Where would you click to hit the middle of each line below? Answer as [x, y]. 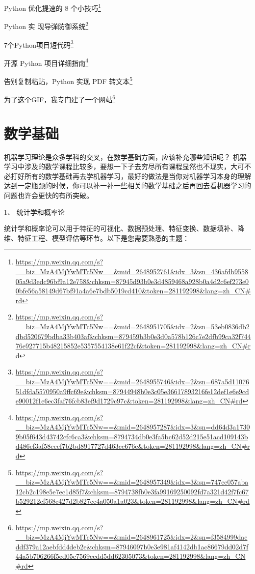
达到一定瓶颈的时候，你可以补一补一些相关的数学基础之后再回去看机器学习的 [127, 186]
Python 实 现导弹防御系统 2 [46, 25]
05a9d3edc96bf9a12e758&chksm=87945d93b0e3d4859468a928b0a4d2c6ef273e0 [132, 281]
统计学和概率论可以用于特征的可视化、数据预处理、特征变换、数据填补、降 [124, 228]
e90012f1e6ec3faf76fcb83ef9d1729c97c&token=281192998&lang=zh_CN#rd [129, 401]
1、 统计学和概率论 [34, 212]
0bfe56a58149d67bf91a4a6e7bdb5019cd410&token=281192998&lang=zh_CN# [133, 291]
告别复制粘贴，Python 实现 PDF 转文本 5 [68, 80]
